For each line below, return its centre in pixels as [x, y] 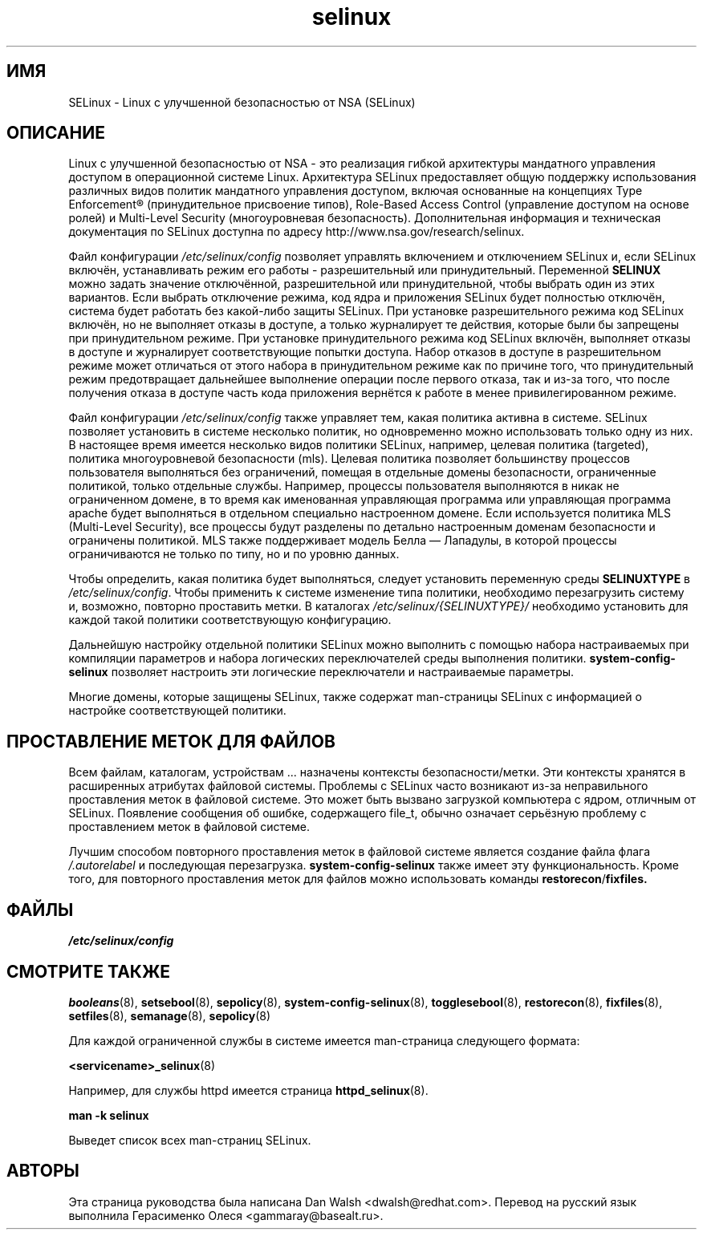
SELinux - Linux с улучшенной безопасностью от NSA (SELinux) [242, 102]
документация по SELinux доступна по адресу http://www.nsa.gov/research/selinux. [297, 232]
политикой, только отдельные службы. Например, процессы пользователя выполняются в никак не [344, 486]
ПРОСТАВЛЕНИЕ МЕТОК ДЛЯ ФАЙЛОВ [171, 741]
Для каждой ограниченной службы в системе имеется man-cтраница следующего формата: [324, 1040]
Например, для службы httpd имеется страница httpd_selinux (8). [248, 1090]
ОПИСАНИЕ [56, 133]
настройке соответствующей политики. [177, 711]
